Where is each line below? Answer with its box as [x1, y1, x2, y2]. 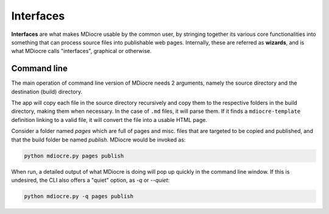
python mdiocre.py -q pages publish [24, 193, 134, 199]
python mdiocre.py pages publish [24, 152, 124, 159]
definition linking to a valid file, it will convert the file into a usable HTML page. [11, 116, 207, 123]
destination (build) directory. [11, 88, 82, 95]
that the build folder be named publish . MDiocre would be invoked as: [11, 136, 186, 143]
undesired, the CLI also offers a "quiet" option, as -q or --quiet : [11, 176, 170, 184]
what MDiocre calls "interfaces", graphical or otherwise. [11, 48, 152, 55]
